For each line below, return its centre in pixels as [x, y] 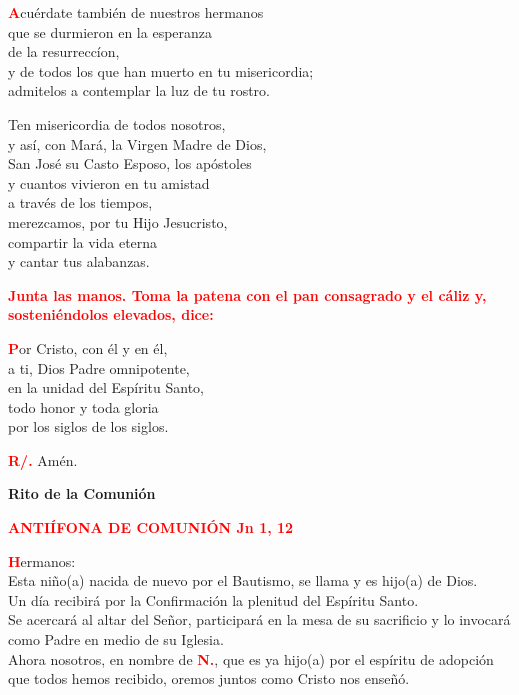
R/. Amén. [43, 459]
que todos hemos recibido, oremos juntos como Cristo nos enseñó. [209, 678]
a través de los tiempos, [80, 202]
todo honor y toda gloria [83, 406]
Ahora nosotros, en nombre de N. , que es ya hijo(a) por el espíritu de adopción [251, 658]
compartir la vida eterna [83, 241]
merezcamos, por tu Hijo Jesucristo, [118, 221]
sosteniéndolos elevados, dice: [111, 314]
